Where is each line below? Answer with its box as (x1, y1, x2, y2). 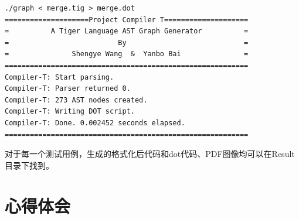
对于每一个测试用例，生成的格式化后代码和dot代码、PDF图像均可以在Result (5, 148, 295, 160)
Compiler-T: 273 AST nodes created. (5, 95, 148, 104)
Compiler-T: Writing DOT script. (5, 107, 135, 116)
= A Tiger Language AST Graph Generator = (5, 27, 249, 36)
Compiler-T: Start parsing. (5, 73, 114, 81)
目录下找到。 (5, 159, 54, 171)
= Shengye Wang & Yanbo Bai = (5, 50, 249, 59)
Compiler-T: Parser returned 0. (5, 84, 131, 93)
